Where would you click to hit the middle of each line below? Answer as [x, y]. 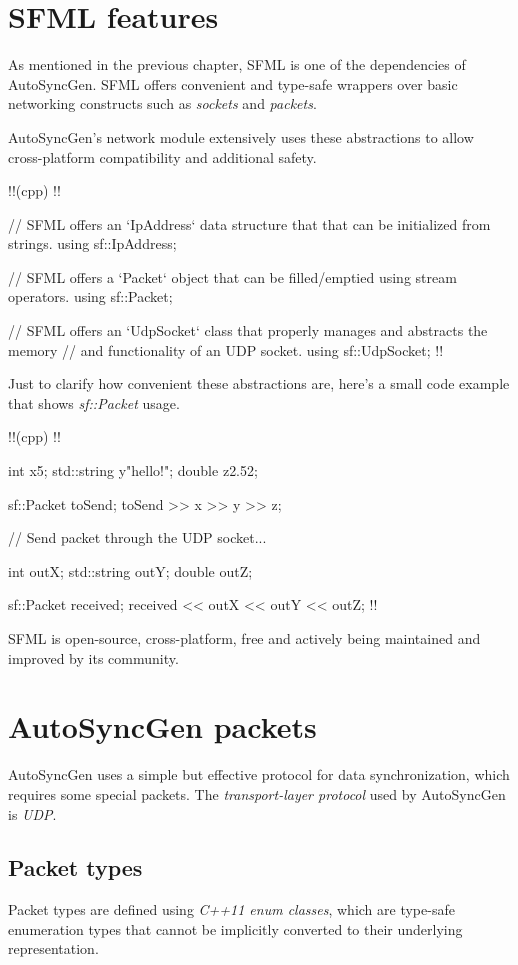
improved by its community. [93, 657]
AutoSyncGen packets [162, 726]
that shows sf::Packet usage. [94, 402]
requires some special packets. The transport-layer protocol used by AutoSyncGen [257, 793]
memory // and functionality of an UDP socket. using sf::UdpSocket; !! [226, 349]
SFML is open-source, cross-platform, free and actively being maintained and [244, 638]
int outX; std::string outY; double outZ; [130, 570]
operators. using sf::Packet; [90, 296]
